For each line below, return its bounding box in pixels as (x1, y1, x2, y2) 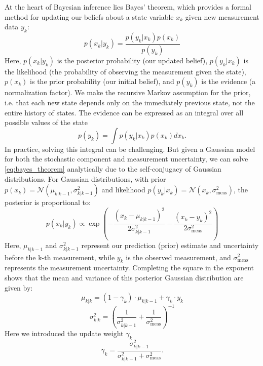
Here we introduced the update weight (5, 328, 124, 338)
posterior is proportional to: (5, 197, 91, 208)
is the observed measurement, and (126, 252, 231, 262)
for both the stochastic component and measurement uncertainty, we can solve (5, 153, 248, 164)
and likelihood (101, 184, 145, 195)
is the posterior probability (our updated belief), (57, 55, 208, 65)
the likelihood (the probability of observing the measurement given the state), (5, 66, 246, 76)
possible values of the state (5, 117, 88, 128)
